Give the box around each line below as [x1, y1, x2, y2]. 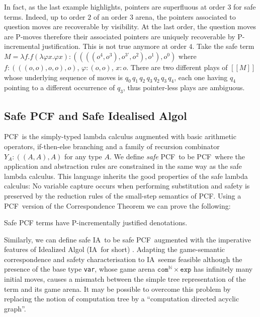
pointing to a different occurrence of [4, 82, 115, 93]
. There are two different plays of [126, 61, 228, 72]
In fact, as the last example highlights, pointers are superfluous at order [4, 2, 225, 12]
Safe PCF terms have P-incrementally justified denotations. [4, 217, 188, 228]
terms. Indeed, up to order [4, 11, 85, 22]
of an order [93, 11, 128, 22]
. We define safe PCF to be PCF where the [109, 151, 245, 161]
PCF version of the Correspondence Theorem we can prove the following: [4, 200, 231, 211]
